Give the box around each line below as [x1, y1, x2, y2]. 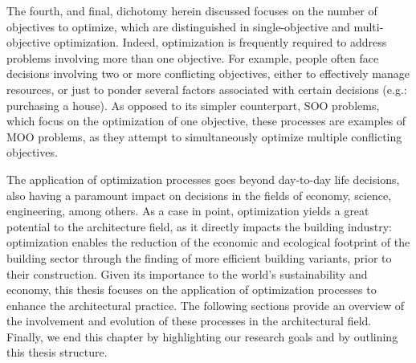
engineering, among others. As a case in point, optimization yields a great [6, 202, 369, 219]
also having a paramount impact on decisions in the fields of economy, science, [6, 186, 392, 203]
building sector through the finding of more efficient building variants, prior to [6, 249, 392, 266]
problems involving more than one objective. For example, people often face [6, 49, 379, 66]
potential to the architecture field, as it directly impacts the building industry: [6, 218, 392, 235]
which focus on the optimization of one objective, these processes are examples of [6, 112, 406, 129]
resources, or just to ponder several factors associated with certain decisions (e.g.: [6, 80, 407, 97]
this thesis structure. [6, 344, 108, 361]
